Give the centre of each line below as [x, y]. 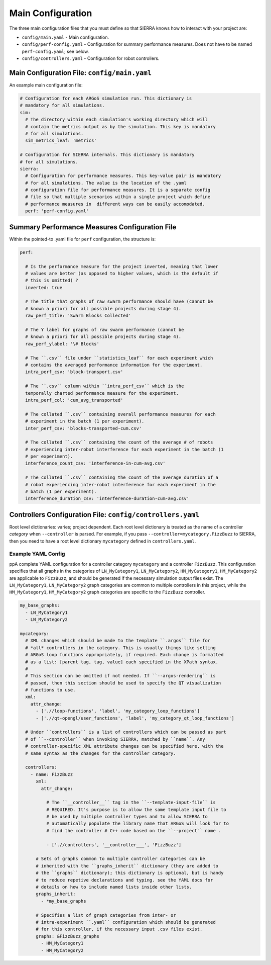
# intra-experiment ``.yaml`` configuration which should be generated [126, 922]
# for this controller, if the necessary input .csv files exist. [119, 929]
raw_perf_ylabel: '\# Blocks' [62, 344]
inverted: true [44, 287]
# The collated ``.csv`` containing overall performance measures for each [120, 414]
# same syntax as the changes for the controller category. [101, 753]
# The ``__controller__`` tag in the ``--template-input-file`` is [131, 803]
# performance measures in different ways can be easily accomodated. [115, 204]
